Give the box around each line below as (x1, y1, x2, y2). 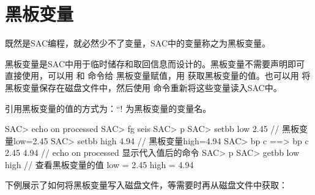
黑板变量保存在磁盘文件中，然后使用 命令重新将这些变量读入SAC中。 (5, 81, 282, 94)
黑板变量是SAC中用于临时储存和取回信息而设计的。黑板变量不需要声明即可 (5, 57, 305, 70)
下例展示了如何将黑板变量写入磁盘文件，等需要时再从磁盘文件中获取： (5, 178, 287, 191)
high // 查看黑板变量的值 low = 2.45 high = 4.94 (5, 158, 194, 171)
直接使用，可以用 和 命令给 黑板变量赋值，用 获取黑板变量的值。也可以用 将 (5, 69, 311, 82)
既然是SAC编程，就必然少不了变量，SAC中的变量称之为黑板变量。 (5, 37, 270, 50)
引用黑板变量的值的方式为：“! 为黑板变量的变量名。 (5, 101, 212, 114)
